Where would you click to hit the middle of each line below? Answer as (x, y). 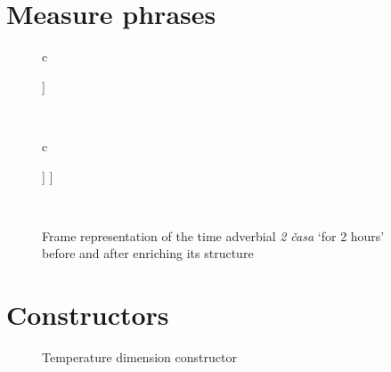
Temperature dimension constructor (139, 357)
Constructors (88, 315)
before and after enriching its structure (148, 253)
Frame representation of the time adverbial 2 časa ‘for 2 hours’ (213, 235)
